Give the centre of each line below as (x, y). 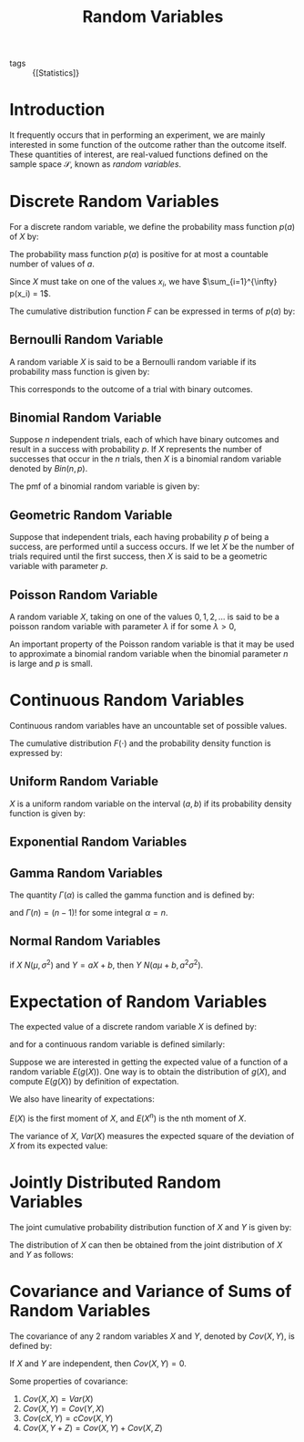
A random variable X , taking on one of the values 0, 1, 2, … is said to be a (145, 617)
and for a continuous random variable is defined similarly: (117, 1044)
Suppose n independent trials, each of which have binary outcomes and (144, 440)
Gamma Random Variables (86, 873)
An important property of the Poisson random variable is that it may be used (152, 644)
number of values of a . (52, 264)
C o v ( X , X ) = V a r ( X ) (58, 1399)
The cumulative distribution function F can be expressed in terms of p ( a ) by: (152, 311)
